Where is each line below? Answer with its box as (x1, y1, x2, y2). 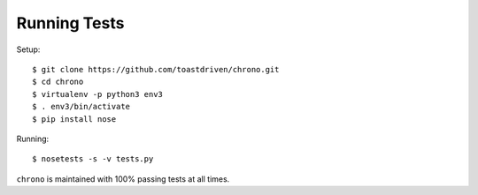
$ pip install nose (32, 114, 117, 124)
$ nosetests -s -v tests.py (32, 154, 154, 164)
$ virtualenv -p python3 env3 (32, 89, 164, 99)
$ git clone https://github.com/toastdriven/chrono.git (32, 64, 280, 74)
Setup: (16, 44, 41, 55)
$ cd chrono (32, 77, 84, 87)
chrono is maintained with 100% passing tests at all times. (16, 173, 230, 184)
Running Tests (16, 13, 125, 33)
